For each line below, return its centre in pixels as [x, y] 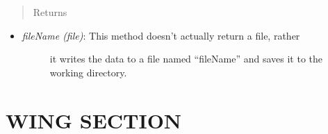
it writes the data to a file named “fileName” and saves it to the [186, 59]
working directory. [88, 72]
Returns [50, 12]
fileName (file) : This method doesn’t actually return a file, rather [161, 35]
